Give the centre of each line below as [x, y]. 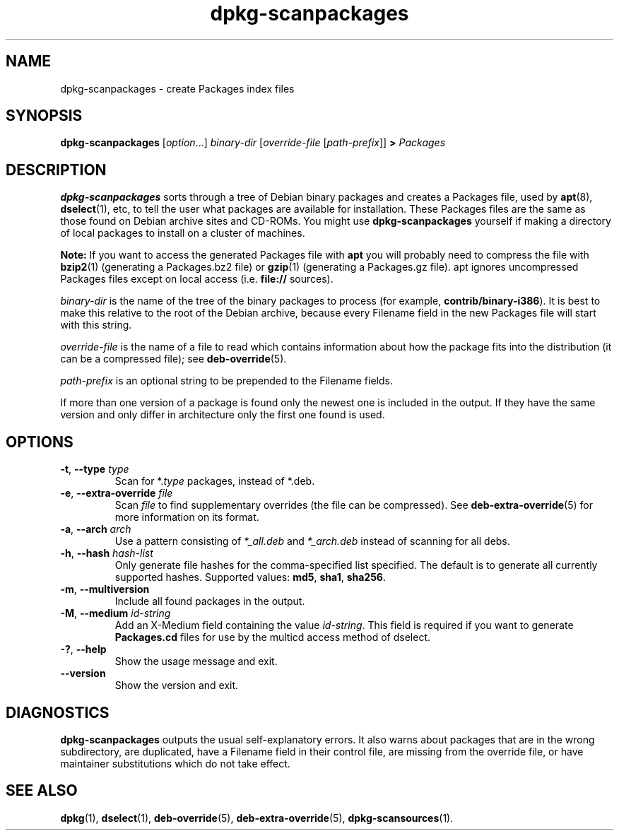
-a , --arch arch [96, 529]
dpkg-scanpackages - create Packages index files [177, 88]
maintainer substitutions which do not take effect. [175, 763]
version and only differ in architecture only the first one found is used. [223, 415]
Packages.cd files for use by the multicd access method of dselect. [273, 637]
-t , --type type [95, 469]
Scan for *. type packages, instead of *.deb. [215, 481]
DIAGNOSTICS [58, 712]
